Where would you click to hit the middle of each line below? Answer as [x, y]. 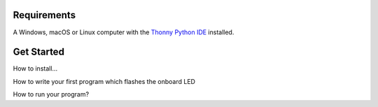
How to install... [35, 69]
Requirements [44, 15]
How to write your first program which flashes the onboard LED [104, 81]
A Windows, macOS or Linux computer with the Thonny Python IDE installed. [124, 32]
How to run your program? [51, 94]
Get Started [38, 52]
